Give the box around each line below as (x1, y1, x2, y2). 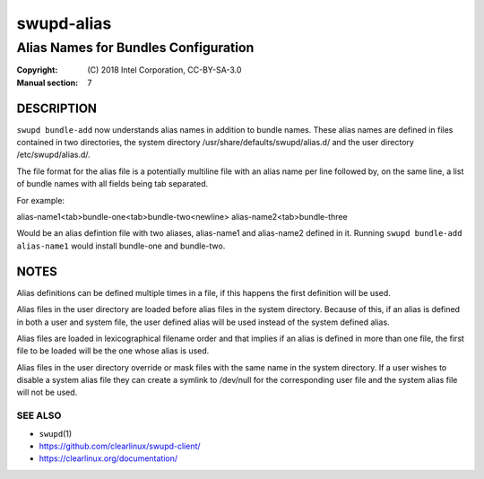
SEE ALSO (16, 409, 62, 422)
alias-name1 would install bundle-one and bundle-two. (16, 240, 226, 251)
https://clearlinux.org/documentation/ (39, 453, 178, 464)
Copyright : (16, 65, 58, 75)
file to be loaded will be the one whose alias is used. (16, 345, 210, 356)
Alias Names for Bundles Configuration (16, 39, 255, 56)
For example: (16, 195, 65, 205)
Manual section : (16, 77, 79, 88)
